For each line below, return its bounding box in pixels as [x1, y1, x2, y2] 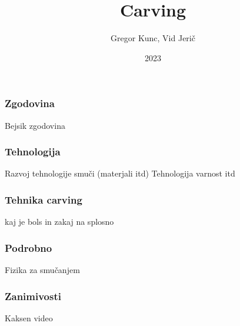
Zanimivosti [5, 288, 61, 303]
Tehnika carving [5, 192, 82, 207]
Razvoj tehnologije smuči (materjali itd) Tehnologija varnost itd [5, 167, 235, 179]
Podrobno [5, 240, 52, 255]
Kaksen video [5, 311, 53, 324]
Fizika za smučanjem [5, 264, 80, 276]
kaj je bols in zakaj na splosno [5, 215, 114, 228]
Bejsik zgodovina [5, 119, 65, 131]
